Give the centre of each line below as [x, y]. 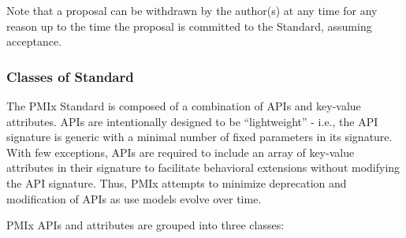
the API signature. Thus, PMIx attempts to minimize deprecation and [177, 182]
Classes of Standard [70, 76]
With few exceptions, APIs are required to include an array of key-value [181, 152]
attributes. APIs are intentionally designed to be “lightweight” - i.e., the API [192, 121]
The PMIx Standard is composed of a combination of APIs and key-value [184, 106]
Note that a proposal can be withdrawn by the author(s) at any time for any [192, 10]
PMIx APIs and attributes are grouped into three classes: [145, 225]
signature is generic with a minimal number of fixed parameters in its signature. [199, 137]
